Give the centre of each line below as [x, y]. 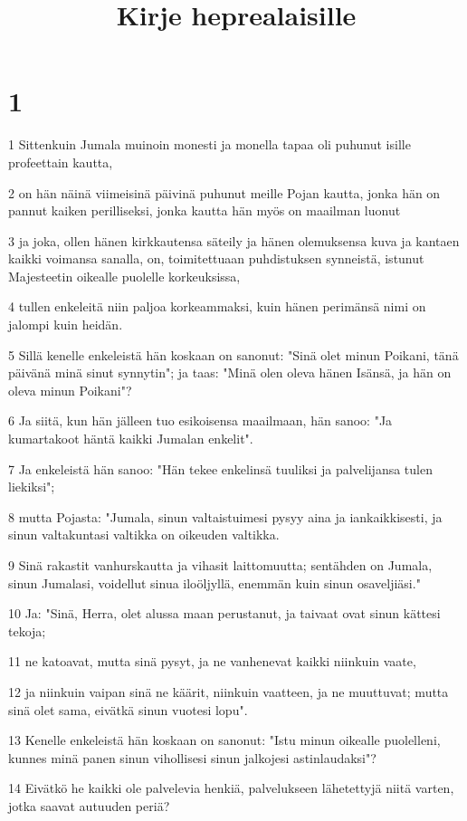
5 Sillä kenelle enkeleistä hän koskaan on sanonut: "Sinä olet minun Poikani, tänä [233, 354]
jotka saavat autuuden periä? [89, 805]
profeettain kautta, [61, 162]
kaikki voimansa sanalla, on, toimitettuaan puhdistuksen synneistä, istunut [216, 258]
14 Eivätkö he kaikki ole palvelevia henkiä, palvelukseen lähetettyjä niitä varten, [231, 788]
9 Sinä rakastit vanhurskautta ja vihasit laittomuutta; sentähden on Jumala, [220, 565]
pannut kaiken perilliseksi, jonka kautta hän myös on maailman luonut [205, 210]
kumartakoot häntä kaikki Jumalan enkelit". [131, 439]
